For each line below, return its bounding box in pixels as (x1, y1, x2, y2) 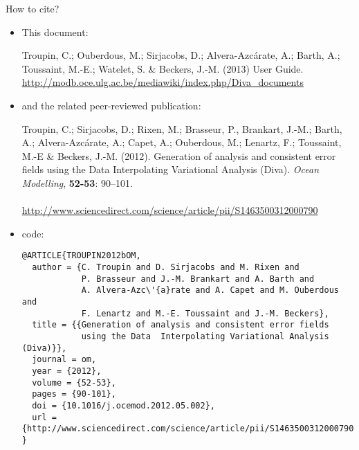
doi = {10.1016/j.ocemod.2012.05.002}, (32, 400, 215, 411)
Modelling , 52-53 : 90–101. (21, 175, 133, 190)
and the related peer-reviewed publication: (21, 98, 201, 112)
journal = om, (32, 354, 97, 365)
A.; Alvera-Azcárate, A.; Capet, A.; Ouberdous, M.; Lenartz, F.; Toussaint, (21, 135, 342, 150)
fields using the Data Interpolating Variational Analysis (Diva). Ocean (21, 162, 320, 177)
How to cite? (6, 1, 59, 15)
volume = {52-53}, (32, 377, 116, 388)
